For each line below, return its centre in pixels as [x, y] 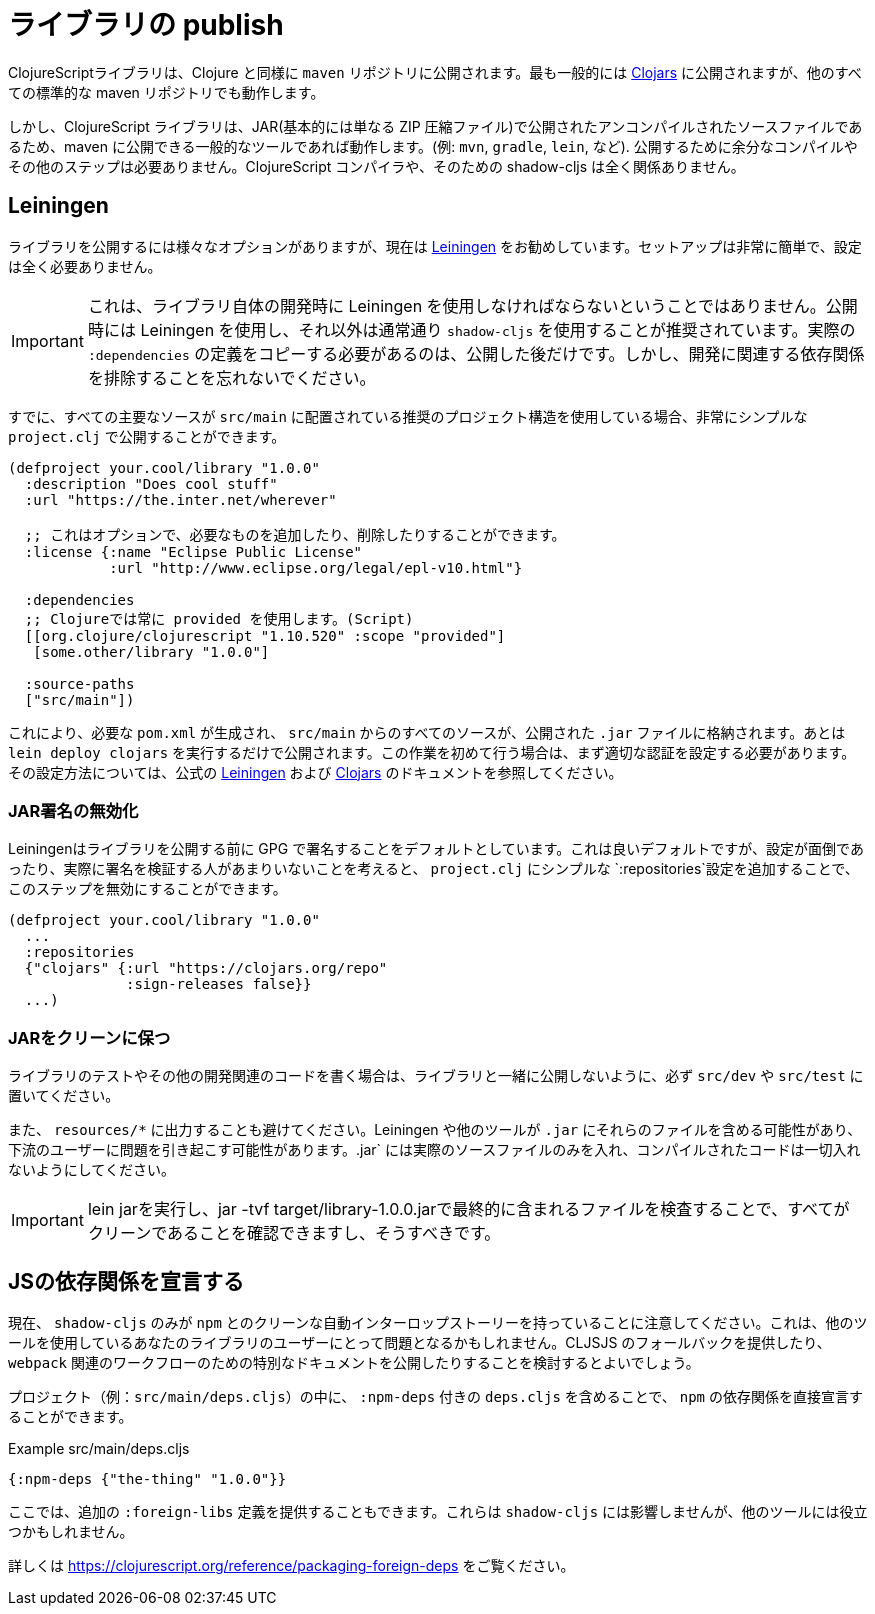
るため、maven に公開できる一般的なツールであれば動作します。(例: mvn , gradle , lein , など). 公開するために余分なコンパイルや [433, 146]
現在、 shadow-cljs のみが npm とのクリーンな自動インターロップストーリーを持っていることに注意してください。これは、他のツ [438, 1322]
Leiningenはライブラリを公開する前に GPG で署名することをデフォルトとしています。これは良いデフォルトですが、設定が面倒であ [436, 849]
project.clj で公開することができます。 [147, 436]
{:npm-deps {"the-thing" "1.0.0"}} [147, 1478]
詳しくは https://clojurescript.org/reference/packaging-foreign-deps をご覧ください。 [291, 1565]
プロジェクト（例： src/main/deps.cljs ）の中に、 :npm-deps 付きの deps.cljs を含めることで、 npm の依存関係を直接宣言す [435, 1396]
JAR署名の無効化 [73, 810]
